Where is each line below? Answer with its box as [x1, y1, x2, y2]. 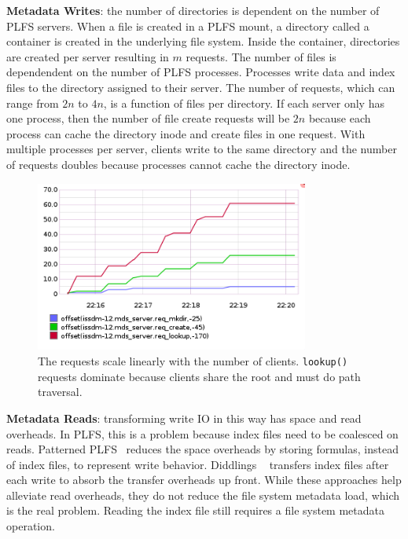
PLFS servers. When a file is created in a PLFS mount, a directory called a [6, 17, 369, 34]
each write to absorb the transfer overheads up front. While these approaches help [6, 471, 402, 488]
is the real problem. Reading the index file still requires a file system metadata [6, 502, 384, 519]
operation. [6, 518, 55, 534]
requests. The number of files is [186, 48, 336, 64]
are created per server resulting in [6, 48, 169, 64]
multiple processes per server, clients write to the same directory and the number [6, 141, 397, 157]
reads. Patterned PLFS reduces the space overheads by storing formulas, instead [6, 441, 399, 457]
